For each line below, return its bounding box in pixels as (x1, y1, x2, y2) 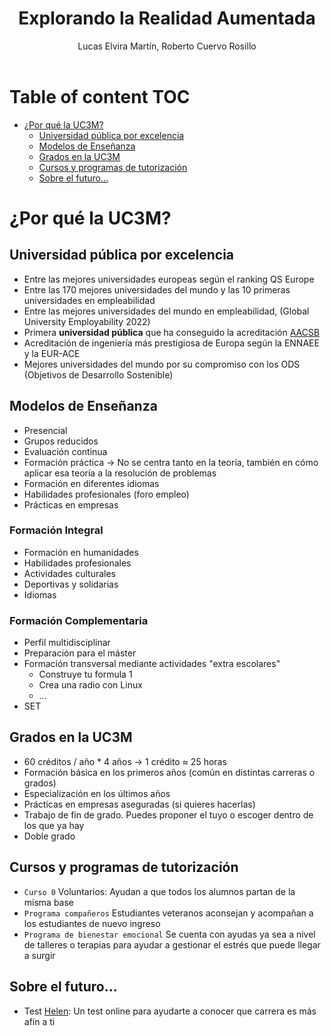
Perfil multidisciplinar (23, 637, 111, 649)
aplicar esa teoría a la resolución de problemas (23, 467, 217, 479)
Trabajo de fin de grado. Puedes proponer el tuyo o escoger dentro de (23, 808, 314, 821)
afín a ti (23, 1015, 56, 1027)
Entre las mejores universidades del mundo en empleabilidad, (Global (23, 305, 310, 317)
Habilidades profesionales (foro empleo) (23, 488, 190, 500)
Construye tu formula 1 (38, 668, 133, 681)
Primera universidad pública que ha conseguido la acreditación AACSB (23, 326, 321, 338)
